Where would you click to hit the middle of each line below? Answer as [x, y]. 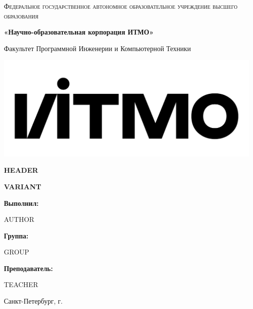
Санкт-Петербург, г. [33, 301]
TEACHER [21, 284]
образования [21, 15]
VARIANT [23, 186]
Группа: [16, 235]
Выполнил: [21, 203]
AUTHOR [19, 219]
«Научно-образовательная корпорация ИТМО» [79, 32]
